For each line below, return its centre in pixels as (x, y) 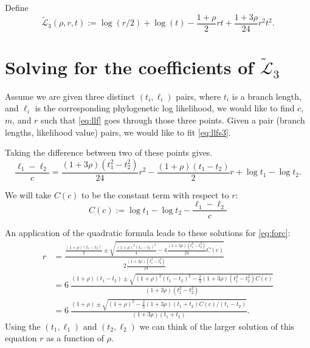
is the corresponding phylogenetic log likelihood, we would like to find (165, 108)
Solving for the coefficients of (129, 67)
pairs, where (198, 96)
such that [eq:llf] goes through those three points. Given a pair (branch (173, 120)
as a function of (75, 338)
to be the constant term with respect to (155, 194)
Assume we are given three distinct (70, 96)
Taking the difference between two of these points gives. (109, 152)
